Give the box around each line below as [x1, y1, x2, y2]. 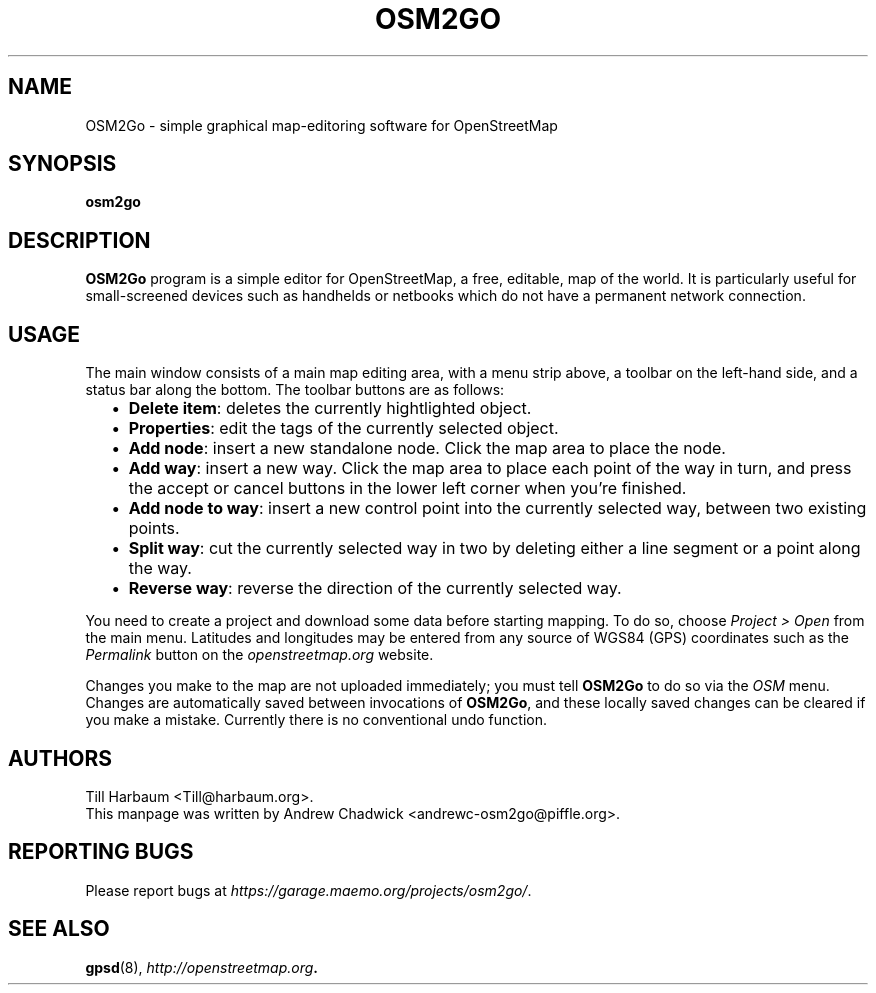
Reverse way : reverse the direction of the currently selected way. [128, 578, 622, 599]
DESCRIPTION [8, 227, 151, 253]
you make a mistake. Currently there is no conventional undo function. [85, 711, 548, 729]
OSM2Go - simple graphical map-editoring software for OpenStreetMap [85, 116, 558, 134]
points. [128, 518, 180, 539]
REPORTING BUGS [8, 839, 194, 865]
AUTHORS [8, 745, 113, 771]
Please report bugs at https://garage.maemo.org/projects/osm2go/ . [85, 881, 532, 899]
